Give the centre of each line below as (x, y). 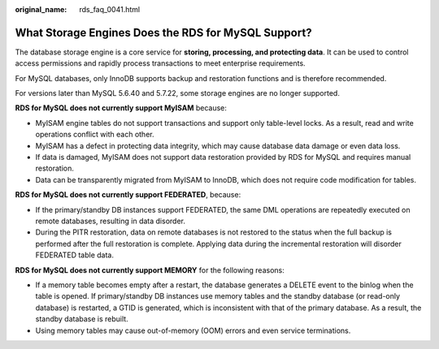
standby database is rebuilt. (82, 319)
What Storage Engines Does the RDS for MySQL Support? (163, 32)
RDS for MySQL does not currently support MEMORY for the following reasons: (150, 270)
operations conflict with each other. (95, 135)
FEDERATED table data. (74, 255)
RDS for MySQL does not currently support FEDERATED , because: (128, 195)
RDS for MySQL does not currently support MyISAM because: (121, 108)
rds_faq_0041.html (110, 9)
